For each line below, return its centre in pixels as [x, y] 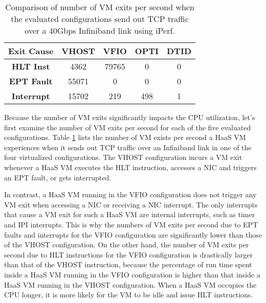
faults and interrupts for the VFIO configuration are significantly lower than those [133, 234]
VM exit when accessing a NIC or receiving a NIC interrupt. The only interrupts [131, 204]
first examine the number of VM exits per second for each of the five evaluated [128, 127]
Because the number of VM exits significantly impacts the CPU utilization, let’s [130, 117]
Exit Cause [31, 51]
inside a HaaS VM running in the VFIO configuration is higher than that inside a [132, 274]
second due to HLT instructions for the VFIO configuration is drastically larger [128, 254]
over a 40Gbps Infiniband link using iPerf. [100, 30]
